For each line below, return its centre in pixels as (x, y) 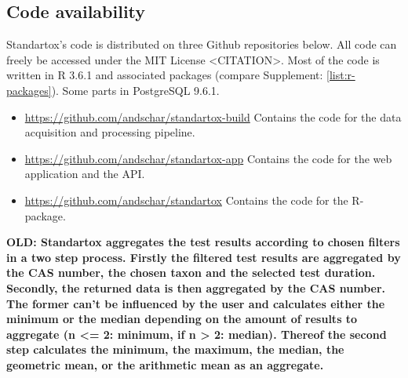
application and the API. (85, 174)
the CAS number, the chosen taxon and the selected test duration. (191, 273)
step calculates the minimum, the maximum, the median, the (175, 349)
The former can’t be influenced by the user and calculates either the (196, 303)
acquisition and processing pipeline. (110, 132)
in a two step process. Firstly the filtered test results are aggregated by (204, 257)
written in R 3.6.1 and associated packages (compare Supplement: (165, 75)
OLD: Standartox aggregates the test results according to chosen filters (203, 242)
